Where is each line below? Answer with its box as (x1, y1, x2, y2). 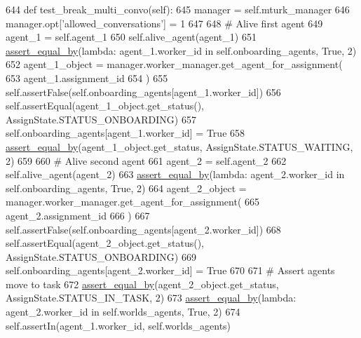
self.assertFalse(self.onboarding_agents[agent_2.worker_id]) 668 (6, 222, 281, 236)
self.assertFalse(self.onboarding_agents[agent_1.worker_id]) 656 (6, 84, 281, 99)
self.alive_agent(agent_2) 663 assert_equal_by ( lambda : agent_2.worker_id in (6, 167, 345, 182)
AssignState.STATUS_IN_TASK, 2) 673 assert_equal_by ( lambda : (6, 290, 297, 305)
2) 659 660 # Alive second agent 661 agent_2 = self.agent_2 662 (6, 153, 287, 168)
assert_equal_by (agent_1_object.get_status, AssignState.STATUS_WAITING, (6, 139, 353, 154)
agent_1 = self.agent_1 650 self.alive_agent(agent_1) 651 (6, 29, 257, 44)
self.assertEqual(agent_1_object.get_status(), (6, 98, 204, 113)
